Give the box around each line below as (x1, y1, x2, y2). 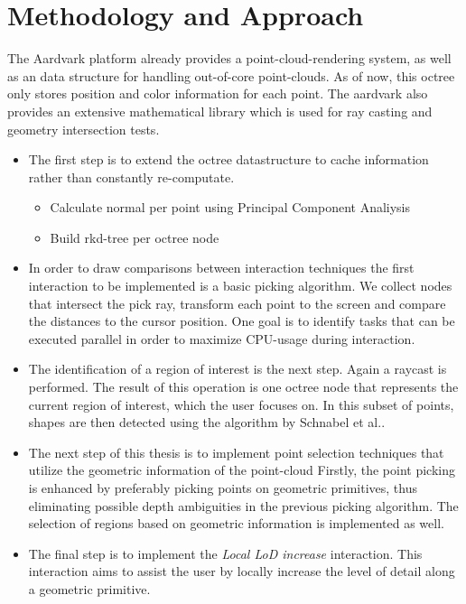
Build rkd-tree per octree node (50, 228, 219, 246)
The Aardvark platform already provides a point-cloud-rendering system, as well (7, 49, 452, 68)
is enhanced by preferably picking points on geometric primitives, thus (28, 479, 418, 497)
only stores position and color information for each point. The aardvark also (7, 84, 428, 103)
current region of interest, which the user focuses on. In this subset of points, (28, 395, 454, 414)
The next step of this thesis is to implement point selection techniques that (28, 442, 444, 461)
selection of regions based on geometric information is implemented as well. (28, 514, 444, 533)
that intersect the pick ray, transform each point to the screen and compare (28, 293, 446, 312)
